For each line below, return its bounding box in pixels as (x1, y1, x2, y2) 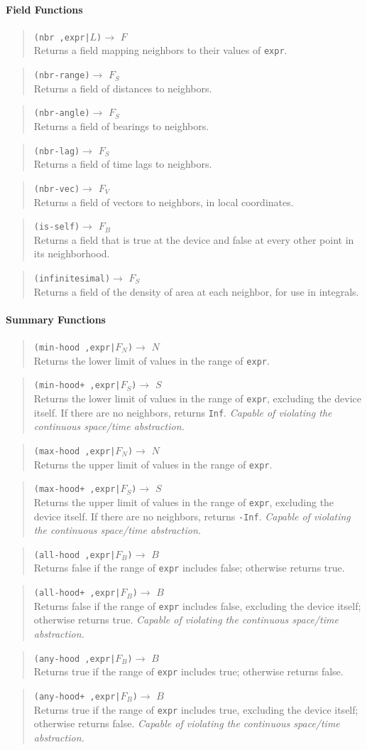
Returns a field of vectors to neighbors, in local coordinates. (33, 194, 294, 209)
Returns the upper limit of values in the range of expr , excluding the (33, 494, 334, 509)
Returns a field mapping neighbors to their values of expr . (33, 43, 287, 58)
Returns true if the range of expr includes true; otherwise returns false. (33, 664, 344, 679)
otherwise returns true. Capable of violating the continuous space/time (33, 612, 339, 627)
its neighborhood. (33, 246, 110, 261)
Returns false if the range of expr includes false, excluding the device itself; (33, 598, 361, 613)
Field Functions (6, 1, 83, 16)
